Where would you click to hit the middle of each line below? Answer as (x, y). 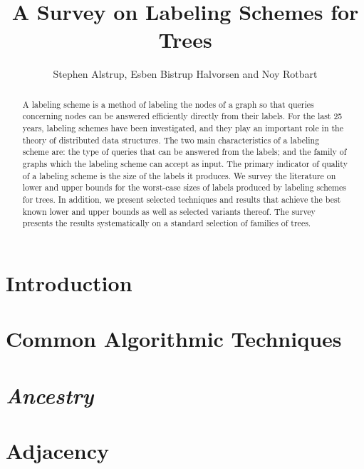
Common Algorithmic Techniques (174, 339)
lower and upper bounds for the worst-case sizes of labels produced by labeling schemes (184, 187)
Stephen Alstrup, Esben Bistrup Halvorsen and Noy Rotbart (185, 74)
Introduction (69, 282)
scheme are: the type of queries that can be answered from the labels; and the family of (184, 152)
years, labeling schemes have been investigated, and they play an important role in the (183, 128)
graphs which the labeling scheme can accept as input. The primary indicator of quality (185, 163)
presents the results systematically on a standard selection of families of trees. (167, 223)
